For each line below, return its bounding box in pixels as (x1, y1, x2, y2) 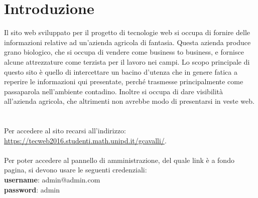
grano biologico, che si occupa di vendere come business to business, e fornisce (4, 47, 244, 57)
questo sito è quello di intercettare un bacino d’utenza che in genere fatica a (4, 66, 237, 77)
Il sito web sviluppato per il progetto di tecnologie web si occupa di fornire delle (4, 27, 250, 38)
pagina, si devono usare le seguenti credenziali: (4, 164, 147, 175)
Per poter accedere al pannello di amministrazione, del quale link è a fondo (4, 154, 234, 165)
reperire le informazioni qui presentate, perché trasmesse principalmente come (4, 76, 243, 87)
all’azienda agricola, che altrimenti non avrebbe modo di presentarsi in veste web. (4, 96, 254, 106)
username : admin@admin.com (4, 174, 100, 185)
